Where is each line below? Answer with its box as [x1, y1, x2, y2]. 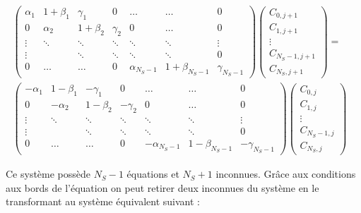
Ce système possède [6, 166, 91, 181]
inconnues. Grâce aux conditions [215, 166, 356, 181]
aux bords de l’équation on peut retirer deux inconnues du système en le [6, 180, 319, 195]
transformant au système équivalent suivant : [6, 194, 200, 209]
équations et [126, 166, 179, 181]
